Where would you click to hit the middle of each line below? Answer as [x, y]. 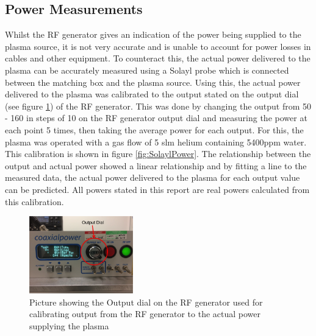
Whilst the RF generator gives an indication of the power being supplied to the [153, 34]
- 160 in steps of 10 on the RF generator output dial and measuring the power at [156, 118]
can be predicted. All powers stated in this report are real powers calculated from [157, 189]
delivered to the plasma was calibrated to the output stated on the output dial [152, 94]
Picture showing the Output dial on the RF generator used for [146, 302]
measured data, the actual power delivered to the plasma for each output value [153, 177]
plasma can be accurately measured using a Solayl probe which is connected [147, 70]
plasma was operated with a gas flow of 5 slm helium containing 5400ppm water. [156, 142]
